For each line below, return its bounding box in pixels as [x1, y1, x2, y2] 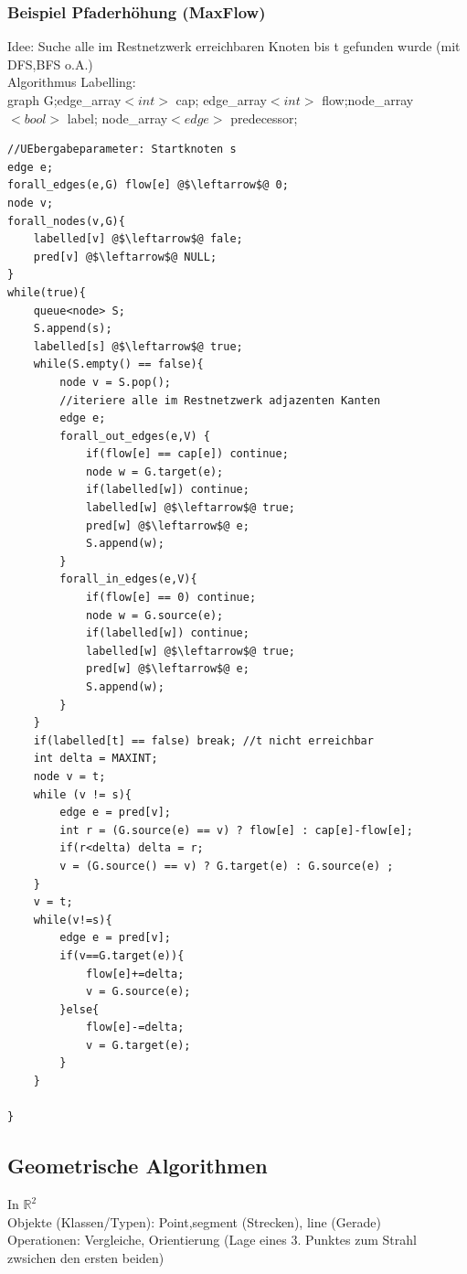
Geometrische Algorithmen [7, 1151, 268, 1180]
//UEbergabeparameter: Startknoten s [7, 143, 237, 156]
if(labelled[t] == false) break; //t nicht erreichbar [33, 733, 374, 747]
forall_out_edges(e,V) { [59, 429, 210, 443]
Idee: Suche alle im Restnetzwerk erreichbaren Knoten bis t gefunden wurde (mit [7, 37, 461, 56]
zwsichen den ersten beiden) [7, 1247, 165, 1267]
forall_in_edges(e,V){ [59, 573, 197, 586]
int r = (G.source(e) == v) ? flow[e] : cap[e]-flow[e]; [59, 823, 413, 837]
